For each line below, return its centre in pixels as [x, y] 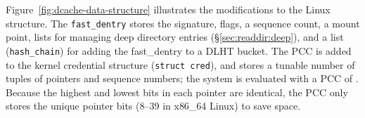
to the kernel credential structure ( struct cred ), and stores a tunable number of [180, 64]
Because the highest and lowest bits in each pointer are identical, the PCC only [177, 92]
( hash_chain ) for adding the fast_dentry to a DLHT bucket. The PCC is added [179, 50]
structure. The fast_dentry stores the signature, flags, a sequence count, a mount [183, 23]
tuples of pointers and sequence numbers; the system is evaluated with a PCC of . [182, 78]
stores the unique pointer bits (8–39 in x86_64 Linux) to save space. [153, 106]
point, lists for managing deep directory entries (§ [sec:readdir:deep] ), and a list [175, 37]
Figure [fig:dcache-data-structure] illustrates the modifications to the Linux [168, 9]
